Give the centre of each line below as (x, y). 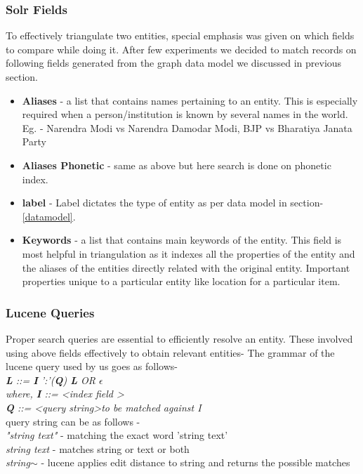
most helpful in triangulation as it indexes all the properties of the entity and (189, 253)
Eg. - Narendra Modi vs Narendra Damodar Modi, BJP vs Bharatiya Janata (187, 127)
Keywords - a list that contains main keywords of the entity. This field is (182, 240)
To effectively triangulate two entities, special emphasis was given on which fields (180, 35)
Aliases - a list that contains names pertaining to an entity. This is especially (190, 100)
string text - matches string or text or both (98, 448)
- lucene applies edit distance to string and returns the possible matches (196, 462)
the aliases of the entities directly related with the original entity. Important (186, 267)
